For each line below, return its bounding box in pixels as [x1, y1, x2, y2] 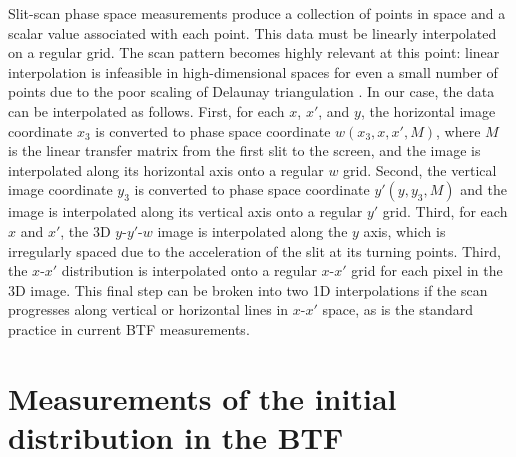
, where [435, 120, 481, 141]
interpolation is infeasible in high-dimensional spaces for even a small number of [8, 61, 498, 82]
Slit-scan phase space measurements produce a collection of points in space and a [8, 3, 506, 23]
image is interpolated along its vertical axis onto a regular [8, 201, 363, 222]
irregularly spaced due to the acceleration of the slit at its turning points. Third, [8, 240, 501, 261]
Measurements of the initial [8, 377, 397, 418]
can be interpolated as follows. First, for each [8, 100, 285, 121]
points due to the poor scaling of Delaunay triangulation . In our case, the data [8, 81, 495, 102]
